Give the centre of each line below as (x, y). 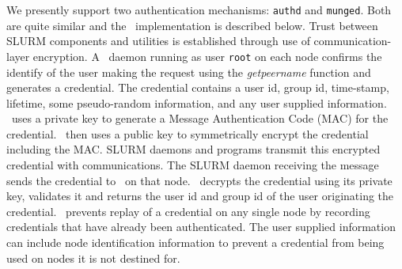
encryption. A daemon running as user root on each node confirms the (207, 56)
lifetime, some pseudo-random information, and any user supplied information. (197, 102)
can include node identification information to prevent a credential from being (195, 242)
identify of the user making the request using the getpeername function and (189, 72)
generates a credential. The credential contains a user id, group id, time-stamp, (198, 87)
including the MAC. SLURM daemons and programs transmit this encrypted (193, 149)
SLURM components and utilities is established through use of (158, 41)
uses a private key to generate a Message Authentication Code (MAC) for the (200, 118)
